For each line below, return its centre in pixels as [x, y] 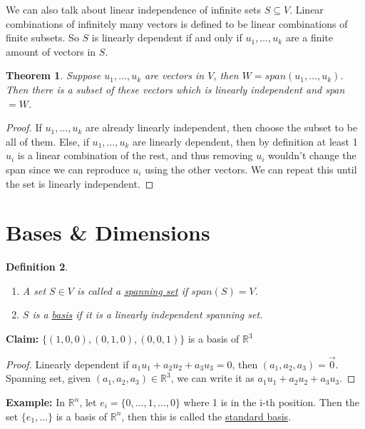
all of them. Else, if [47, 141]
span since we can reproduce [68, 169]
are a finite [309, 37]
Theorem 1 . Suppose [53, 75]
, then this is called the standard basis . [206, 416]
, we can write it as [212, 378]
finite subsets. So [42, 37]
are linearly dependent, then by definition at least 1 [245, 141]
